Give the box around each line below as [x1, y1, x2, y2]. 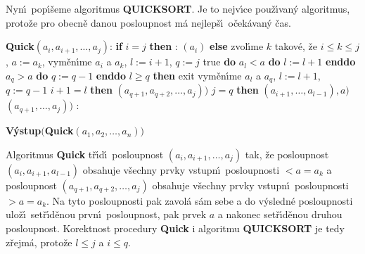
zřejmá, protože [6, 234, 72, 249]
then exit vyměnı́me [153, 68, 242, 82]
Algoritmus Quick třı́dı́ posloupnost [6, 146, 164, 161]
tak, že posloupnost [245, 146, 329, 161]
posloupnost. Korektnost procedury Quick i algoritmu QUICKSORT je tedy [6, 221, 345, 236]
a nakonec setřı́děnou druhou [217, 207, 342, 222]
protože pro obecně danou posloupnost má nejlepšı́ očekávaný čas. [6, 15, 291, 30]
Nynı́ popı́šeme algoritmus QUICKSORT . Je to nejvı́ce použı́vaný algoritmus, [6, 1, 350, 15]
